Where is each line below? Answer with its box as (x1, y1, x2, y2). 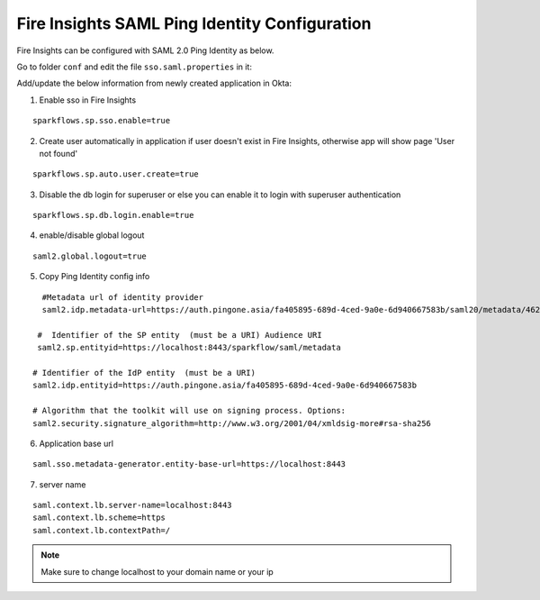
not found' (39, 148, 78, 159)
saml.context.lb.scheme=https (32, 513, 166, 523)
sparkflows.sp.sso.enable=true (32, 115, 171, 126)
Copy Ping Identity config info (39, 271, 150, 282)
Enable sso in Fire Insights (39, 95, 137, 105)
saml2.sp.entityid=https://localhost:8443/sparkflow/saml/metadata (37, 342, 341, 353)
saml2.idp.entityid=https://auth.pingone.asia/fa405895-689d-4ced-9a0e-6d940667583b (32, 380, 418, 391)
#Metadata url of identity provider (41, 292, 204, 302)
